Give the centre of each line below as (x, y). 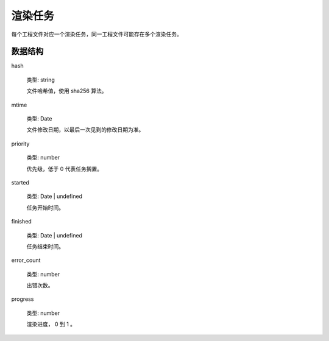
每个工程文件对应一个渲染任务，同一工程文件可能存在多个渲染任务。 (97, 34)
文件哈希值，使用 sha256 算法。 (67, 91)
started (20, 182)
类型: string (41, 80)
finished (21, 222)
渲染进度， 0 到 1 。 (51, 324)
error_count (26, 260)
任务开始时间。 (45, 208)
